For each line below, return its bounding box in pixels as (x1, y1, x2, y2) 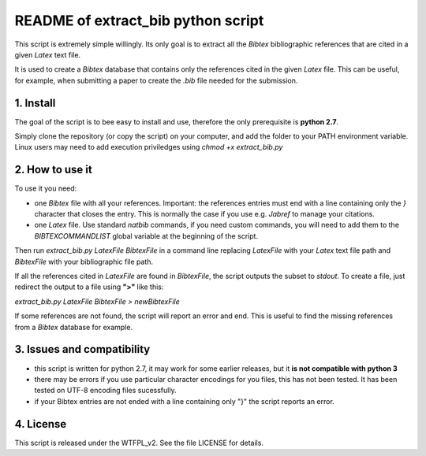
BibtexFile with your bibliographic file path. (14, 257, 154, 266)
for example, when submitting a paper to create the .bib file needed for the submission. (14, 76, 298, 85)
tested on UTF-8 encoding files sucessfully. (34, 386, 177, 395)
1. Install (14, 96, 56, 109)
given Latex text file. (14, 50, 81, 59)
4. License (14, 417, 67, 431)
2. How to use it (14, 163, 92, 176)
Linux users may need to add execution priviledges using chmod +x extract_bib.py (14, 143, 283, 152)
